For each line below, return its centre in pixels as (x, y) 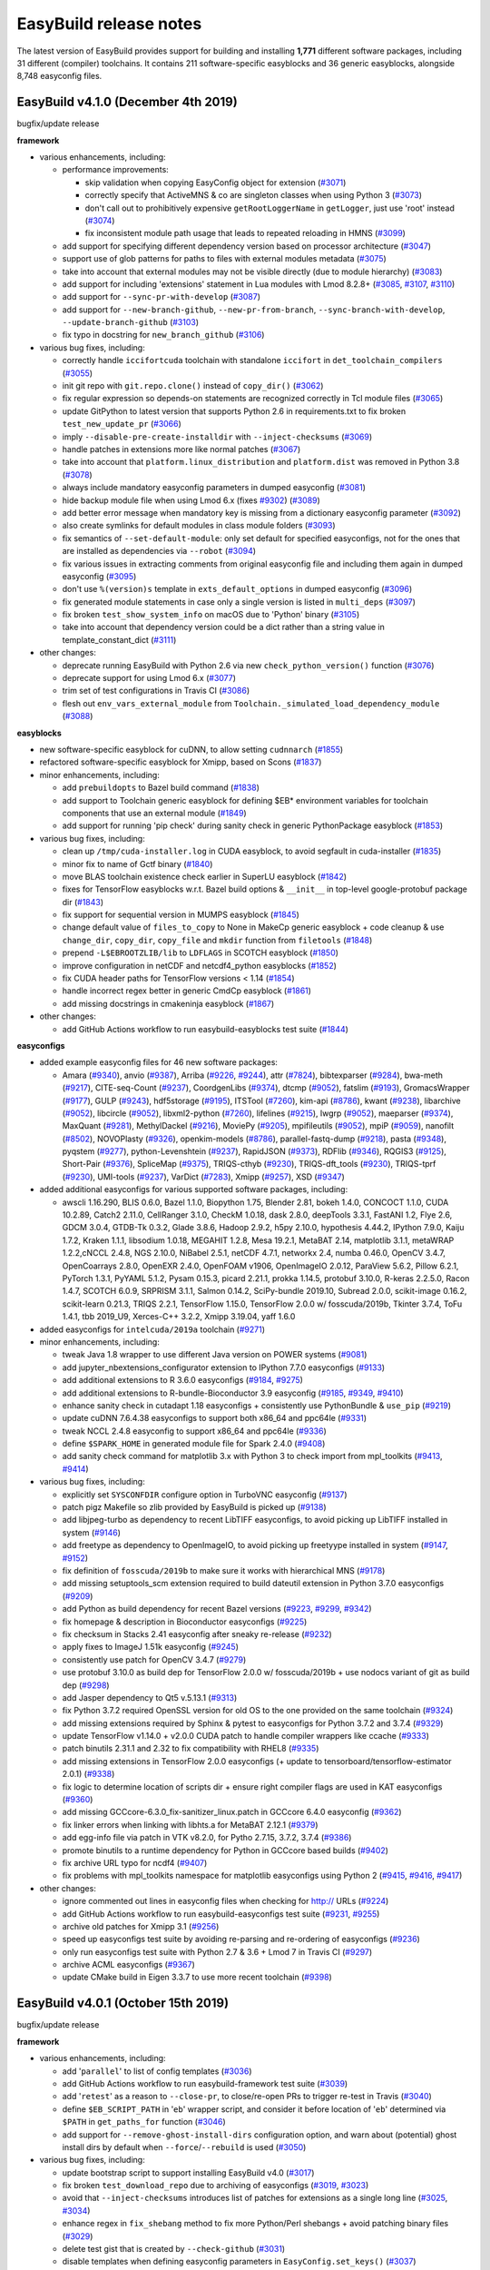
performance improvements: (116, 170)
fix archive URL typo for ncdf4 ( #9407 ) (135, 1862)
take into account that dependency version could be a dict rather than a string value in (223, 627)
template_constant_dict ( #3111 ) (119, 639)
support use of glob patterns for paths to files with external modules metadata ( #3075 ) (225, 259)
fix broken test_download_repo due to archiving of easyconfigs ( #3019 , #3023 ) (216, 2186)
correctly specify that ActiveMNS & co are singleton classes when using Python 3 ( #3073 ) (253, 195)
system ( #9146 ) (92, 1532)
